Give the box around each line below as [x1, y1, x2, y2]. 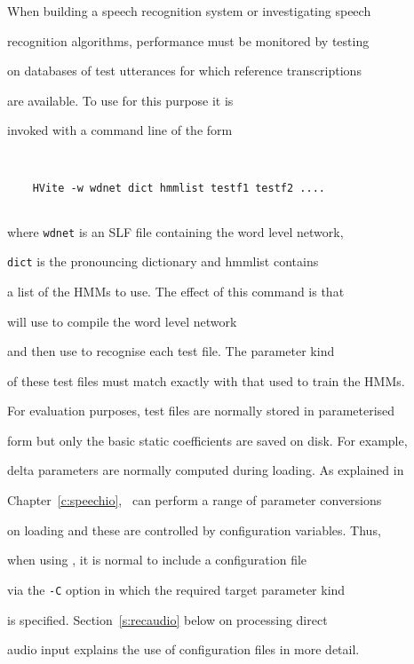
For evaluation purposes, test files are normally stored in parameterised [7, 401, 395, 420]
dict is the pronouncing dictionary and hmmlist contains [7, 252, 319, 271]
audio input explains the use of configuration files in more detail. [7, 640, 360, 659]
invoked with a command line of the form [7, 121, 233, 139]
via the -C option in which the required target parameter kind [7, 580, 346, 598]
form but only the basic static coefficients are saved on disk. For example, [7, 431, 408, 449]
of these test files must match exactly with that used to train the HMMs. [7, 371, 405, 390]
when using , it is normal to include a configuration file [7, 550, 307, 569]
